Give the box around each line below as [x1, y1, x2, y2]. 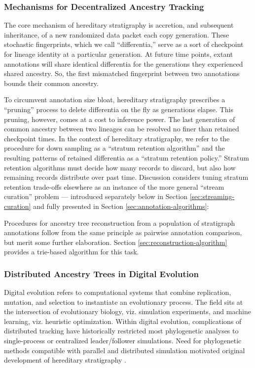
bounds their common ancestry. [4, 78, 99, 88]
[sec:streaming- [189, 191, 235, 202]
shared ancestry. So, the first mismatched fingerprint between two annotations [4, 68, 240, 79]
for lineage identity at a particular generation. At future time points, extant [4, 49, 233, 59]
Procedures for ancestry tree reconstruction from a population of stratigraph [4, 217, 235, 228]
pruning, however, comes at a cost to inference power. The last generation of [4, 114, 235, 124]
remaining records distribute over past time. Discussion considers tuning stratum [4, 172, 249, 182]
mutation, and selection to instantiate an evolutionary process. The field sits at [4, 296, 243, 307]
